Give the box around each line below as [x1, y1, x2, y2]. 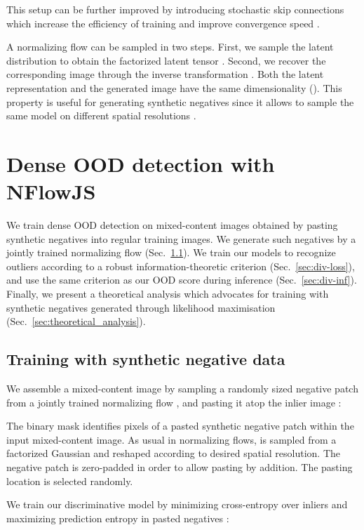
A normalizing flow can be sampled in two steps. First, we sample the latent [6, 39, 334, 54]
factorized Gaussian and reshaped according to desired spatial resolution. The [6, 446, 340, 461]
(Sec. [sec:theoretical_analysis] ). [6, 314, 146, 329]
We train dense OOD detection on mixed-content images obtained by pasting [6, 218, 338, 232]
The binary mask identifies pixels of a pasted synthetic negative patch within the [6, 418, 354, 433]
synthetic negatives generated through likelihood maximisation [6, 300, 276, 314]
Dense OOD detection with [6, 149, 275, 178]
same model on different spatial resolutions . [6, 108, 196, 123]
